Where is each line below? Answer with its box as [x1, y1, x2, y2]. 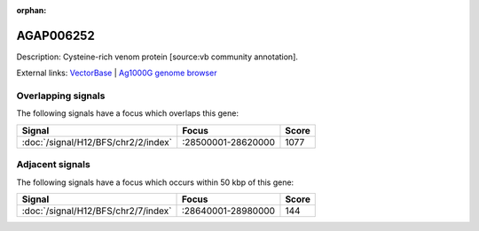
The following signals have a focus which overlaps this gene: [16, 108, 239, 119]
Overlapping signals [16, 89, 106, 102]
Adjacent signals [16, 158, 90, 171]
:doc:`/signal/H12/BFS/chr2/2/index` [21, 135, 173, 148]
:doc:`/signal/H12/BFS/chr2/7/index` [21, 204, 172, 217]
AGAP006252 [16, 27, 95, 43]
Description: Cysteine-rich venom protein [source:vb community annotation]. [16, 51, 299, 62]
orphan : [16, 5, 47, 15]
